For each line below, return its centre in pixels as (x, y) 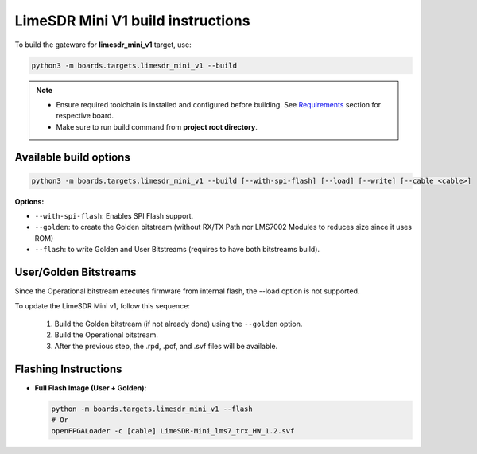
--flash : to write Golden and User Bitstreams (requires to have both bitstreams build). (177, 250)
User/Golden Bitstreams (76, 272)
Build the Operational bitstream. (106, 335)
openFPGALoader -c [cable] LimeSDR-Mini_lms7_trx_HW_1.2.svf (173, 431)
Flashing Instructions (68, 369)
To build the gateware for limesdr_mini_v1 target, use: (103, 45)
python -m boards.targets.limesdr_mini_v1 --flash (152, 409)
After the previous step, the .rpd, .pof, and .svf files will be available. (166, 346)
